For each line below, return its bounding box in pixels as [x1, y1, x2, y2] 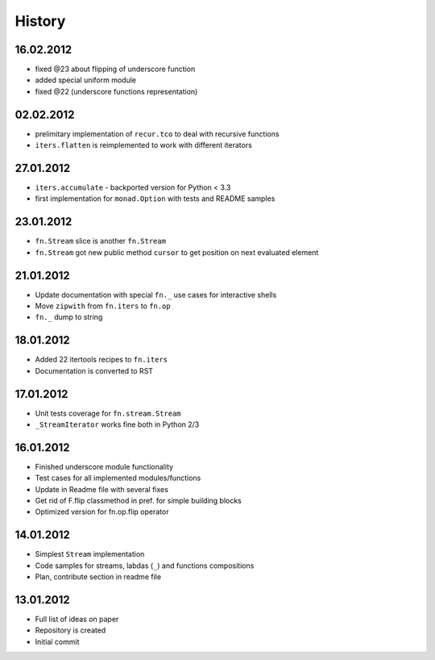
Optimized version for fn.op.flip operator [35, 507, 169, 516]
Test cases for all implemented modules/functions [35, 473, 201, 483]
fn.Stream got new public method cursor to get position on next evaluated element [35, 247, 319, 257]
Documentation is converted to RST [35, 366, 153, 375]
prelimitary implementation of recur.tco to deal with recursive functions [35, 129, 280, 139]
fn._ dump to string [35, 312, 103, 322]
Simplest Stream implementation [35, 549, 145, 559]
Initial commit [35, 637, 80, 646]
